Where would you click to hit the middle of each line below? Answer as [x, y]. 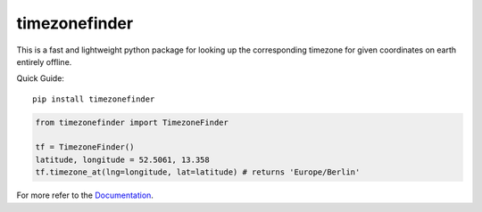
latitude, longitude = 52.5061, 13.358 [122, 159]
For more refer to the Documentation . [85, 195]
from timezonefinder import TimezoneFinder [132, 122]
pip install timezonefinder [94, 99]
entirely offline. [44, 61]
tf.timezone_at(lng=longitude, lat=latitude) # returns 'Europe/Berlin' [198, 172]
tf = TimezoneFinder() [85, 147]
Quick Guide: [40, 78]
